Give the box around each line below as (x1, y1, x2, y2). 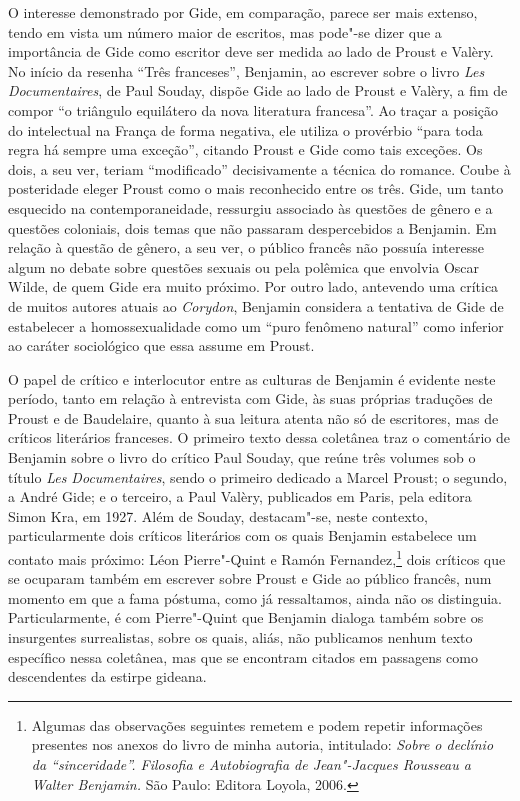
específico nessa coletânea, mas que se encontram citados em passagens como (8, 646, 478, 667)
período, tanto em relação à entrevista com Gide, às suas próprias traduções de (8, 388, 493, 409)
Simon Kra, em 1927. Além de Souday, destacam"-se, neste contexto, (8, 505, 429, 526)
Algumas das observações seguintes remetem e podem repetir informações (31, 714, 483, 735)
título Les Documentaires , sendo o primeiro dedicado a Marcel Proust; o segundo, (8, 466, 508, 487)
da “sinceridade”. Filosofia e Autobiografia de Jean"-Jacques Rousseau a (31, 754, 471, 775)
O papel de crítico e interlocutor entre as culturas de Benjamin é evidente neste (8, 368, 496, 389)
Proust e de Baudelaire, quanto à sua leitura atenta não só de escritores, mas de (8, 407, 499, 428)
